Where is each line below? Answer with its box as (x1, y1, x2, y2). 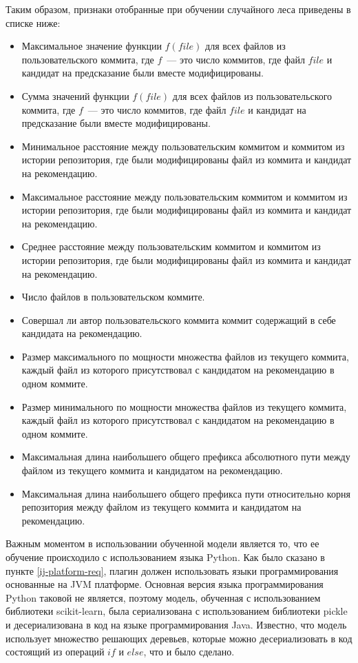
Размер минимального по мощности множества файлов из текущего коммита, (21, 399, 347, 414)
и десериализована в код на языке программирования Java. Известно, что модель (6, 617, 347, 631)
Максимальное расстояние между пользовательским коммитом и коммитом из (21, 189, 348, 203)
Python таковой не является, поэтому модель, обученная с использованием (6, 590, 321, 604)
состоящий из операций (6, 644, 105, 659)
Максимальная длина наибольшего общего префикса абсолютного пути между (21, 449, 350, 464)
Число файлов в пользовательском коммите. (21, 289, 205, 304)
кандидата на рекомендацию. (21, 326, 143, 340)
